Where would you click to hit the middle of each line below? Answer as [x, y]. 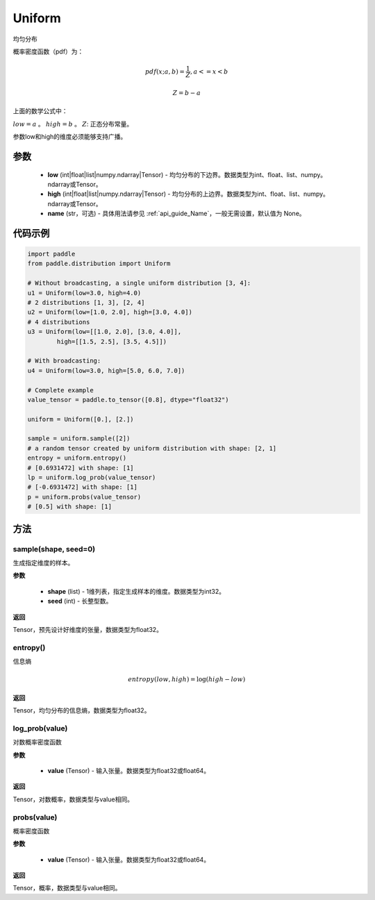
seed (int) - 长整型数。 [80, 601]
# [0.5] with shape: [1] [70, 507]
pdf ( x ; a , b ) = [165, 72]
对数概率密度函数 [37, 742]
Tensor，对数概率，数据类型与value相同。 [73, 799]
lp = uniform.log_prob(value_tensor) [92, 478]
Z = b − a [187, 93]
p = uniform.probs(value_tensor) [84, 497]
